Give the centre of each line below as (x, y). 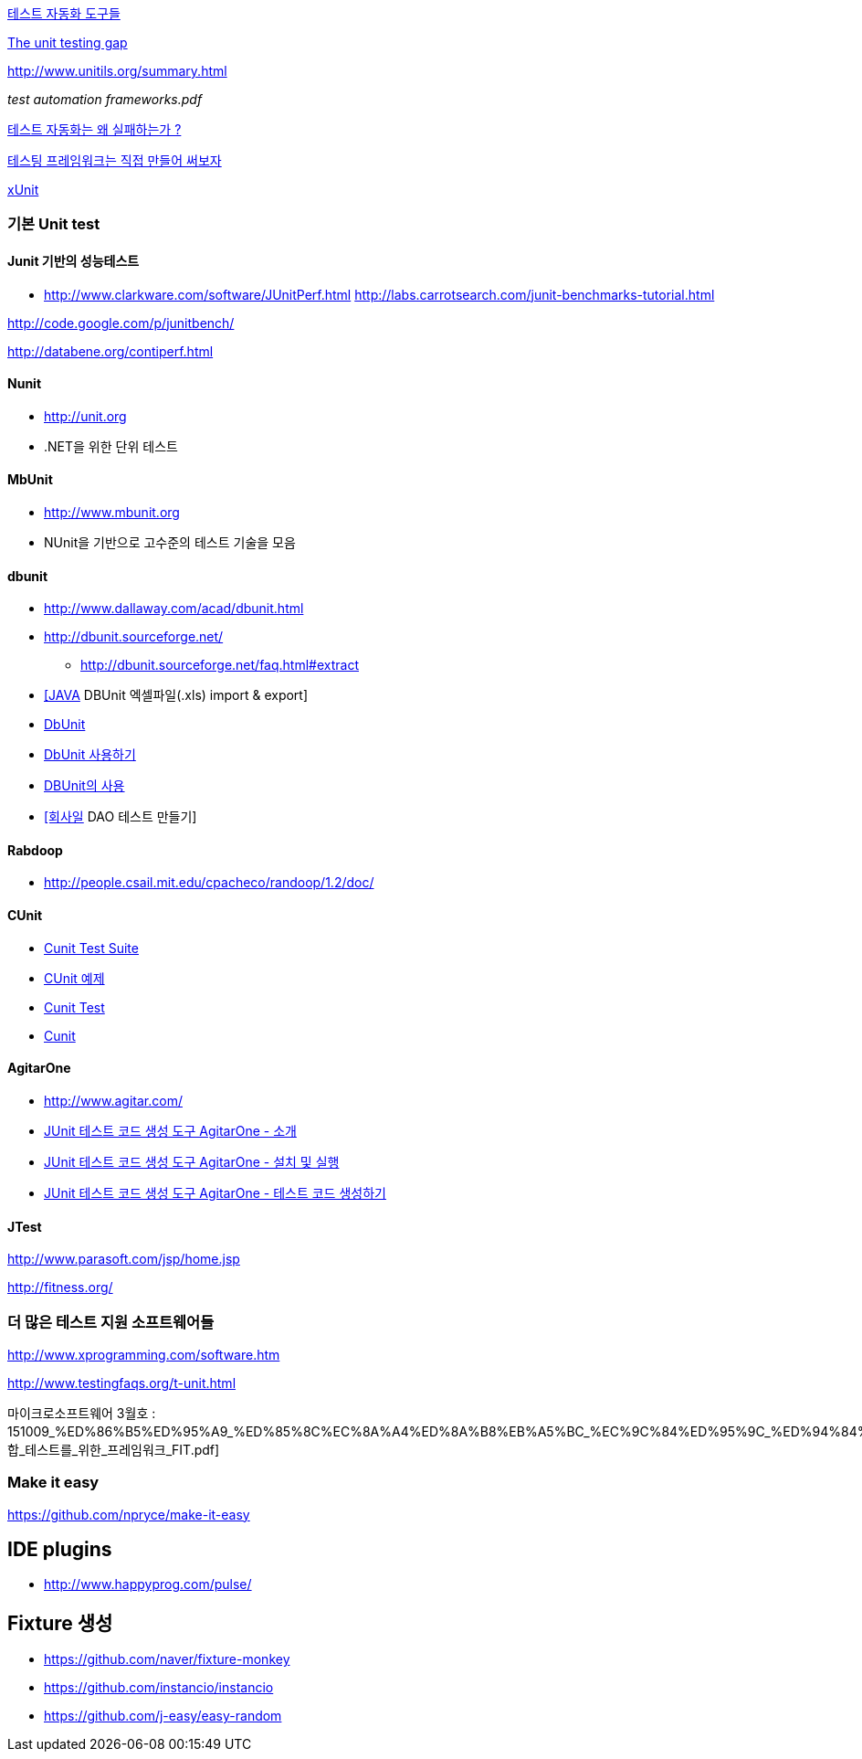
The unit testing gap (68, 42)
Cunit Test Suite (91, 948)
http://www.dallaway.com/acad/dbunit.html (174, 609)
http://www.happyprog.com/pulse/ (148, 1584)
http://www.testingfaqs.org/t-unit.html (122, 1383)
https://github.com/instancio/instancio (159, 1688)
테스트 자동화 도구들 (64, 13)
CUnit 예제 (74, 978)
